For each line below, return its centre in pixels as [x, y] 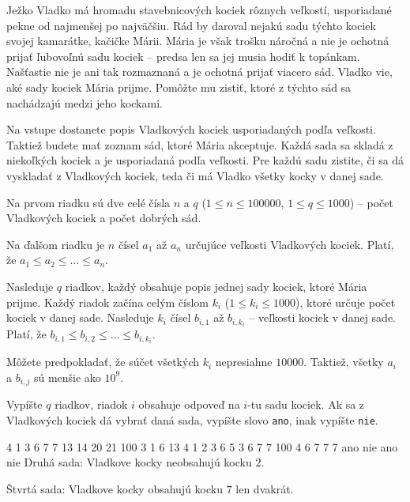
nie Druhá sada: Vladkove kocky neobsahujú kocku [129, 462]
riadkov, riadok [91, 404]
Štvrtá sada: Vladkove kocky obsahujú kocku [115, 488]
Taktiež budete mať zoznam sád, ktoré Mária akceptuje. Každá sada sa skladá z [200, 144]
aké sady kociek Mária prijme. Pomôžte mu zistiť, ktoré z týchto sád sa [179, 87]
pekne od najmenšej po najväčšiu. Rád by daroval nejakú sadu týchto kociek [191, 25]
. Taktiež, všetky [344, 362]
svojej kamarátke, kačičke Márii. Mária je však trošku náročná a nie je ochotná [198, 41]
